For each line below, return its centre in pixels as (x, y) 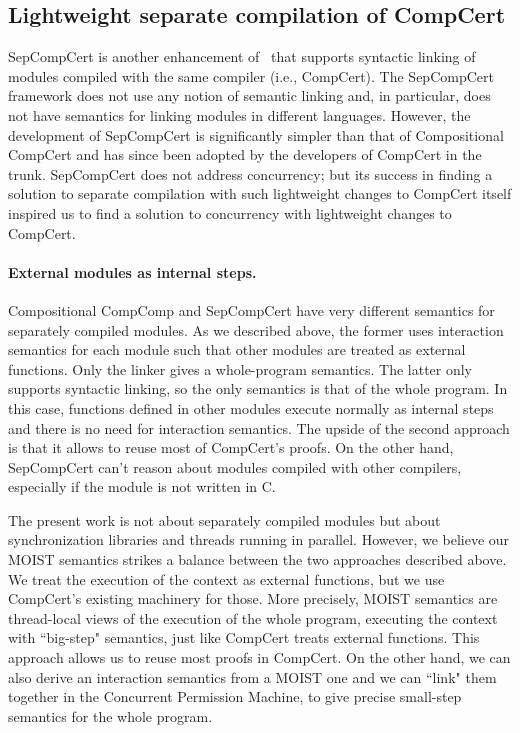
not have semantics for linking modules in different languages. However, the (239, 114)
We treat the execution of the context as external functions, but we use (226, 578)
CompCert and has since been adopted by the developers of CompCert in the (245, 154)
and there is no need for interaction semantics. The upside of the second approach (259, 427)
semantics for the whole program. (110, 715)
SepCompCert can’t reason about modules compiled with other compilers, (235, 466)
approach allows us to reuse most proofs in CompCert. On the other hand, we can (259, 657)
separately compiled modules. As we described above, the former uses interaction (256, 329)
